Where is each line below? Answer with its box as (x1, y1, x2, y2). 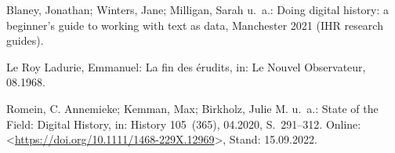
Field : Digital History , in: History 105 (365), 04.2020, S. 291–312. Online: (6, 115, 361, 132)
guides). (6, 32, 44, 49)
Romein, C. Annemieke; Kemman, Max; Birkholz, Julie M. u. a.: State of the (6, 100, 379, 116)
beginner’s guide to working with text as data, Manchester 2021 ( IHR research (6, 16, 383, 33)
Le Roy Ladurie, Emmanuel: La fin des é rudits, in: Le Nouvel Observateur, (6, 58, 366, 75)
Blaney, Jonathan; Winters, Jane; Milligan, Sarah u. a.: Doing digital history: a (6, 2, 390, 17)
